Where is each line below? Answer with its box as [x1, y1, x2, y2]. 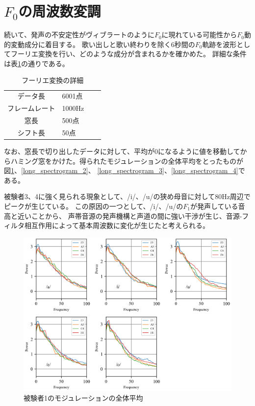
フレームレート [7, 103, 55, 113]
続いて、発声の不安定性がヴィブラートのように [4, 29, 154, 40]
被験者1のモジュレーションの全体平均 [24, 393, 143, 403]
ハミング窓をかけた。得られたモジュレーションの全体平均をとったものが [10, 155, 244, 166]
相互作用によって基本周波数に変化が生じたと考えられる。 [24, 220, 209, 230]
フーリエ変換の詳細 [22, 75, 84, 85]
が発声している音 [190, 201, 245, 211]
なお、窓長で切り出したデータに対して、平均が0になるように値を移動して [4, 146, 240, 156]
